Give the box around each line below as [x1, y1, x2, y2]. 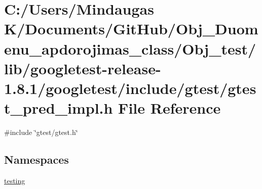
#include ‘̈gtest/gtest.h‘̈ [4, 127, 78, 137]
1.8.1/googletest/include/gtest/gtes [4, 77, 256, 98]
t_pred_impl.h [4, 98, 113, 118]
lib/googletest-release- [4, 58, 161, 78]
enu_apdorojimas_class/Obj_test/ [4, 38, 256, 59]
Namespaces [4, 152, 69, 167]
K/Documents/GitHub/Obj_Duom [4, 18, 258, 39]
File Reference [118, 98, 221, 118]
